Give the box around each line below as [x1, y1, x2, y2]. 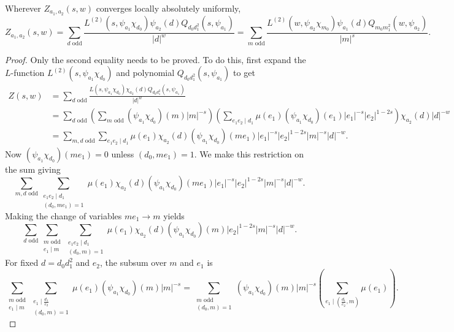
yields [163, 209, 185, 222]
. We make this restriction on [194, 147, 304, 160]
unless [111, 147, 134, 160]
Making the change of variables [5, 209, 122, 222]
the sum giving [5, 162, 61, 175]
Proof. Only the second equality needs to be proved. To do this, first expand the [5, 53, 306, 66]
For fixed [5, 256, 39, 269]
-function [10, 66, 45, 79]
